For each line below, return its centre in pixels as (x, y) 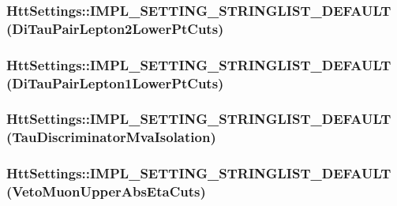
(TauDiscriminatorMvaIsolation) (111, 137)
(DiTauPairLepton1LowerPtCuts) (115, 82)
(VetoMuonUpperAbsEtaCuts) (106, 191)
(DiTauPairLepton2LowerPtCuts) (115, 28)
